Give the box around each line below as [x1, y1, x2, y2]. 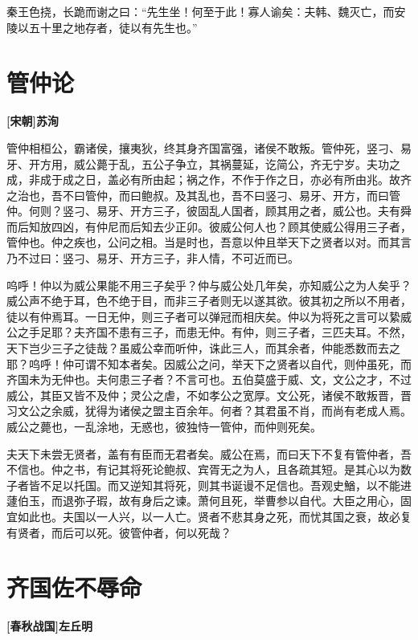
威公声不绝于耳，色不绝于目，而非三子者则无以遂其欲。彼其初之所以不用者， [6, 292, 412, 309]
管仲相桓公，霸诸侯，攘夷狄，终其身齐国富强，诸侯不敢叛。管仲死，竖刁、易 [6, 139, 412, 156]
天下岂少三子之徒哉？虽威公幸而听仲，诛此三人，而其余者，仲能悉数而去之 [6, 340, 400, 357]
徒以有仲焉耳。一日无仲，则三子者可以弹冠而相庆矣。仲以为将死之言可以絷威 [6, 308, 412, 324]
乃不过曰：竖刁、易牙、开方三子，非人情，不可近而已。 [6, 250, 299, 267]
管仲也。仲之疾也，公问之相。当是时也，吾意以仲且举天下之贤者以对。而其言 [6, 234, 412, 251]
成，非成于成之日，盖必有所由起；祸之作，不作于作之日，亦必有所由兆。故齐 [6, 171, 412, 188]
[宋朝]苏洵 [6, 112, 59, 129]
